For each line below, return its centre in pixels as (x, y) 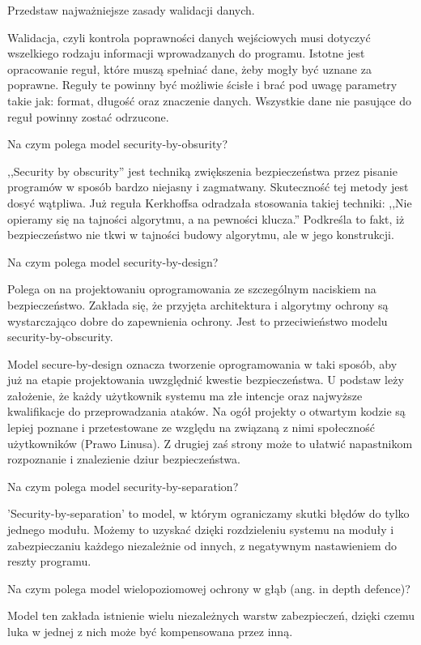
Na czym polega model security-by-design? (113, 261)
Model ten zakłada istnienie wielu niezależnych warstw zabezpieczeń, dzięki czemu (211, 615)
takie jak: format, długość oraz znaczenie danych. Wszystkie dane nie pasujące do (209, 100)
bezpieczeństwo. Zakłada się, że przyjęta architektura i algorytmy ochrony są (198, 304)
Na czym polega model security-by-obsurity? (118, 144)
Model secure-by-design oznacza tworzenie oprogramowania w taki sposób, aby (202, 363)
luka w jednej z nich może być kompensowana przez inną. (150, 631)
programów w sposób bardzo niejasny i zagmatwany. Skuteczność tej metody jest (208, 187)
